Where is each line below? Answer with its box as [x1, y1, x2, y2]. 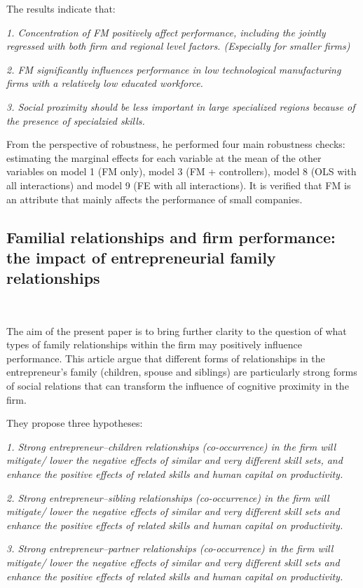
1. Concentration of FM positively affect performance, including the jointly [6, 25, 326, 39]
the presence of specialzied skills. [6, 113, 145, 128]
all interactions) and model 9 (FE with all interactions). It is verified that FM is [6, 177, 351, 192]
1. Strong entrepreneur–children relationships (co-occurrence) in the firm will [6, 439, 336, 453]
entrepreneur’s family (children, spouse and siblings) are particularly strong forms [6, 364, 357, 379]
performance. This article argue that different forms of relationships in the [6, 350, 325, 365]
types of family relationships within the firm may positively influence [6, 337, 302, 352]
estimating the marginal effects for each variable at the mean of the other [6, 150, 322, 165]
